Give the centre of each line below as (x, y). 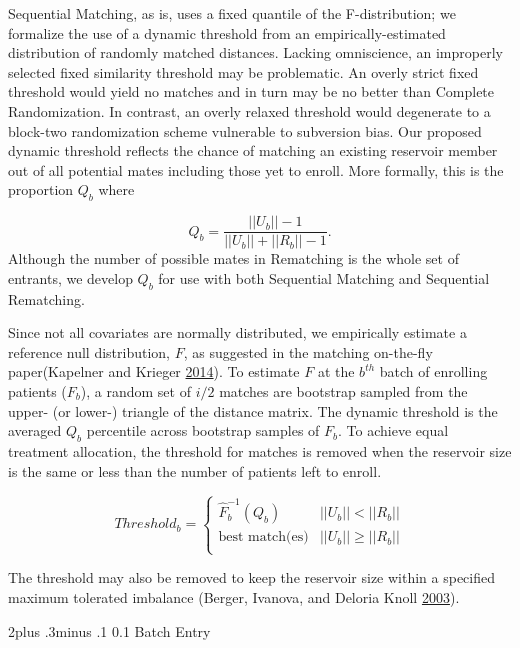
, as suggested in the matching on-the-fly (308, 351)
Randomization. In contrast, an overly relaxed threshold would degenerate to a (249, 110)
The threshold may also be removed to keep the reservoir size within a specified (252, 577)
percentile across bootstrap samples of (203, 430)
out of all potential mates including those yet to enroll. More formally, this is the (256, 169)
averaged (35, 430)
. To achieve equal (393, 430)
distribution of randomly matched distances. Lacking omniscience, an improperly (255, 52)
